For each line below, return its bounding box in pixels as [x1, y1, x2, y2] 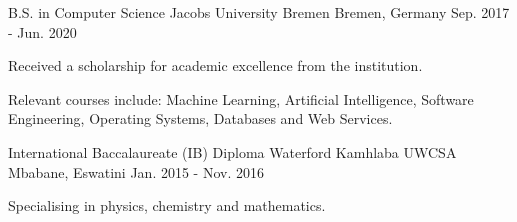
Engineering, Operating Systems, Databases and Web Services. [8, 108, 393, 129]
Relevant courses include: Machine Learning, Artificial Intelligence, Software [8, 88, 474, 109]
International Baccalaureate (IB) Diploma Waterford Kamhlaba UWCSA [8, 141, 457, 162]
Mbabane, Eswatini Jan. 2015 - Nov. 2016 [8, 161, 264, 182]
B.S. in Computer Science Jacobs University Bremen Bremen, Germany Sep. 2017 [8, 2, 510, 22]
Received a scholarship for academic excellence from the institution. [8, 55, 423, 76]
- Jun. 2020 [8, 21, 77, 42]
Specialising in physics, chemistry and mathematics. [8, 195, 326, 216]
